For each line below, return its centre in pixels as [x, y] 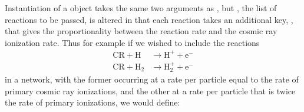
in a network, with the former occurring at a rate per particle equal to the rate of [152, 79]
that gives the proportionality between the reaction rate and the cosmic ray [141, 31]
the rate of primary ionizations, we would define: [92, 102]
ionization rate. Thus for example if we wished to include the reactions [132, 42]
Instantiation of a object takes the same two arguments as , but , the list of [141, 8]
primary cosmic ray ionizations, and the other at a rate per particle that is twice [150, 90]
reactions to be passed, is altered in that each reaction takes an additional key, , [149, 19]
